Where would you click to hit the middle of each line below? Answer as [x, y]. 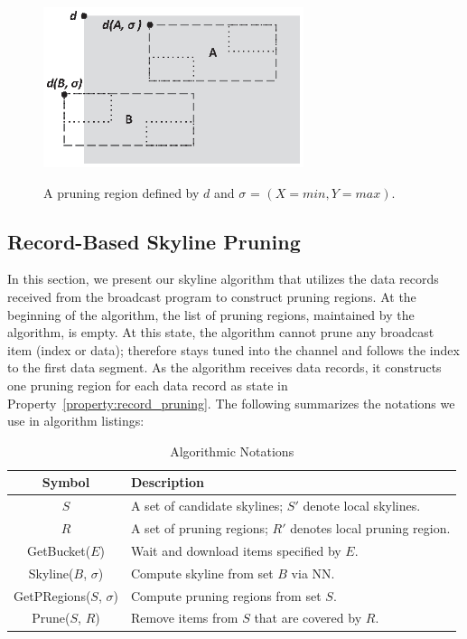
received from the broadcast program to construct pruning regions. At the [212, 297]
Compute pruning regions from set [226, 595]
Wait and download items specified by [236, 550]
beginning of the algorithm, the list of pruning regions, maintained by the [211, 314]
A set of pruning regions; [199, 528]
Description [167, 482]
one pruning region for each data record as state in [148, 385]
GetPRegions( [52, 595]
